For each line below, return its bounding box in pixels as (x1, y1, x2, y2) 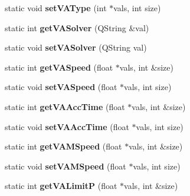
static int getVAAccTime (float (5, 100, 125, 112)
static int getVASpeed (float (5, 61, 113, 73)
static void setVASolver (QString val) (5, 41, 147, 54)
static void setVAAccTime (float (5, 120, 129, 132)
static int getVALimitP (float (5, 180, 117, 192)
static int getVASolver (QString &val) (5, 21, 149, 34)
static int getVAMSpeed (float (5, 140, 122, 152)
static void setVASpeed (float (5, 81, 117, 93)
